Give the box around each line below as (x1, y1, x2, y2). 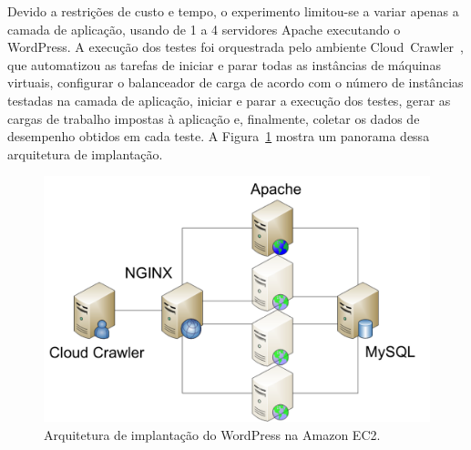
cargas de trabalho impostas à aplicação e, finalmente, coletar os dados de (7, 108, 420, 128)
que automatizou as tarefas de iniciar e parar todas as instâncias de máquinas (7, 55, 441, 74)
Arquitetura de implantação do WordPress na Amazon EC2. (44, 424, 381, 444)
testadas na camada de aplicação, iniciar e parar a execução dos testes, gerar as (7, 90, 451, 109)
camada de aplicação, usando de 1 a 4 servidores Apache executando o (7, 19, 401, 38)
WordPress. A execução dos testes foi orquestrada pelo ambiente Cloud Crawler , (7, 37, 464, 56)
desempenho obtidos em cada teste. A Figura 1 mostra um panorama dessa (7, 127, 430, 146)
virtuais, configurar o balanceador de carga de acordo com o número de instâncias (7, 73, 464, 92)
